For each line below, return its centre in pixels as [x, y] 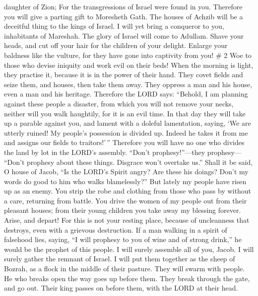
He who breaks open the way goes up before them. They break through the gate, [127, 278]
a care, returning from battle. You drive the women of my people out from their [126, 200]
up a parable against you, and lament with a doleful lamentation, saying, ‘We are [128, 123]
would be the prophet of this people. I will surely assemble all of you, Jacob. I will [129, 249]
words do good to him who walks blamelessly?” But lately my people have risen [125, 181]
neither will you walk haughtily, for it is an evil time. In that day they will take [125, 113]
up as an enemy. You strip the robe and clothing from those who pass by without [128, 191]
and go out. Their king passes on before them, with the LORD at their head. [121, 288]
